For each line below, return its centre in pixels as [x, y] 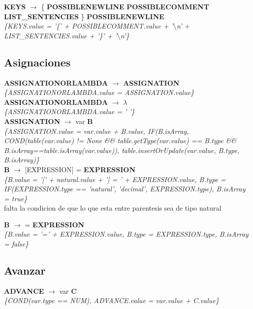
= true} [16, 198]
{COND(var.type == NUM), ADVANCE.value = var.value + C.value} [111, 300]
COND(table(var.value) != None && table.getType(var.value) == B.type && [120, 140]
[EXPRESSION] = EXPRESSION [80, 169]
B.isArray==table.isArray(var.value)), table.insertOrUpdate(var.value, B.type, [122, 150]
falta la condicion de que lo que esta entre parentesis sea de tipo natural [113, 208]
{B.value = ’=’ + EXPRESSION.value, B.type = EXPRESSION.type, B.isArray [126, 234]
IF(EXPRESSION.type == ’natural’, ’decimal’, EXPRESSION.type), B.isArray [125, 189]
